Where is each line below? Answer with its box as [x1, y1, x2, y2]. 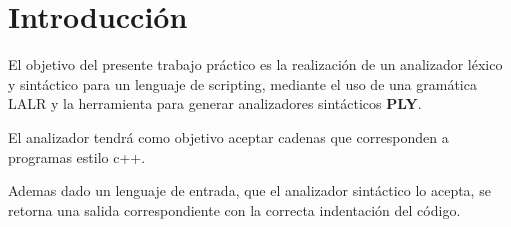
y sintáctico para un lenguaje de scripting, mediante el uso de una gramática [8, 73, 477, 94]
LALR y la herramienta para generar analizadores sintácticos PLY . [8, 93, 422, 114]
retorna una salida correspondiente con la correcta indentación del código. [8, 199, 461, 220]
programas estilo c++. [8, 146, 146, 167]
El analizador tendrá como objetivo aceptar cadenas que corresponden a [8, 126, 449, 147]
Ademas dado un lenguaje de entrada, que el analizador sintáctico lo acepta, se [8, 180, 491, 201]
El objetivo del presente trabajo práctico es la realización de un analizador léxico [8, 54, 503, 75]
